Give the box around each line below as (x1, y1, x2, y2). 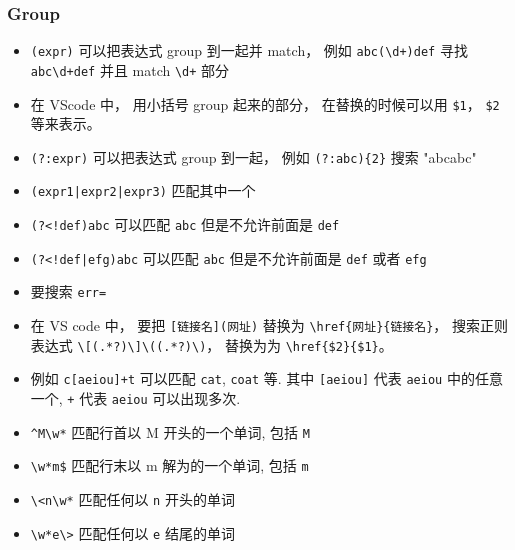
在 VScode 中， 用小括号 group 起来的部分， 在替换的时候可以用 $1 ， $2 (30, 93, 500, 114)
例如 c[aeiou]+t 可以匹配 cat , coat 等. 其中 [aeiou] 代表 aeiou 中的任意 (30, 368, 503, 389)
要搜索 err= (30, 281, 107, 302)
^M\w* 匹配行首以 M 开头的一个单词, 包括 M (30, 421, 310, 442)
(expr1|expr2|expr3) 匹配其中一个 (30, 180, 256, 201)
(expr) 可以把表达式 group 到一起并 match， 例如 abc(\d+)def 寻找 (30, 40, 468, 61)
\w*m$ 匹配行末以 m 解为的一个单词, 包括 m (30, 455, 309, 476)
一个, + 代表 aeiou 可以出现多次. (30, 388, 241, 409)
